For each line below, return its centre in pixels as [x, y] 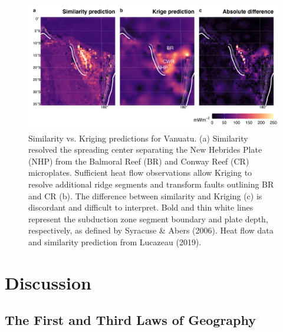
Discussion [48, 282]
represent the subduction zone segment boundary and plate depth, [148, 218]
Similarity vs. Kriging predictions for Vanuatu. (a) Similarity [138, 138]
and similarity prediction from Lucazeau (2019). [115, 241]
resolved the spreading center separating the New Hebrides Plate [145, 149]
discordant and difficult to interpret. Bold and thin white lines [141, 207]
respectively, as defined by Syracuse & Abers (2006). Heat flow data [151, 230]
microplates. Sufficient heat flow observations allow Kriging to [140, 172]
